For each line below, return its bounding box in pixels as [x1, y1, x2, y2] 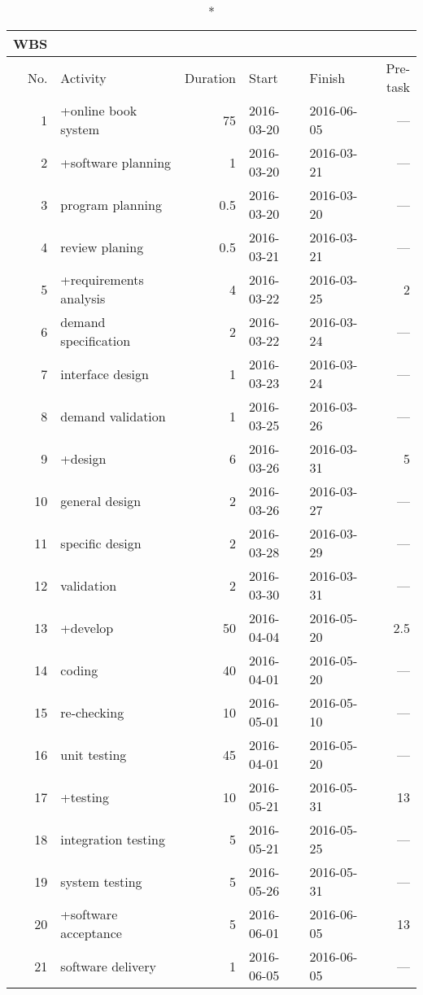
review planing [60, 237, 144, 256]
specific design [60, 533, 142, 552]
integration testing [60, 829, 165, 849]
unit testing [60, 744, 127, 764]
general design [60, 491, 142, 510]
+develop [60, 618, 114, 637]
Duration [185, 68, 237, 87]
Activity [60, 68, 107, 87]
